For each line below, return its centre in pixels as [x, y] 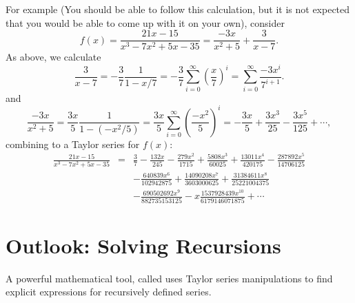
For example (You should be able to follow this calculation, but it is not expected [178, 9]
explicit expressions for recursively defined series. [109, 292]
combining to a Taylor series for [73, 144]
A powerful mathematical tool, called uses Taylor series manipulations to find [169, 278]
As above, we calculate [53, 57]
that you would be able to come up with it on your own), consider [145, 22]
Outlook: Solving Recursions [143, 245]
